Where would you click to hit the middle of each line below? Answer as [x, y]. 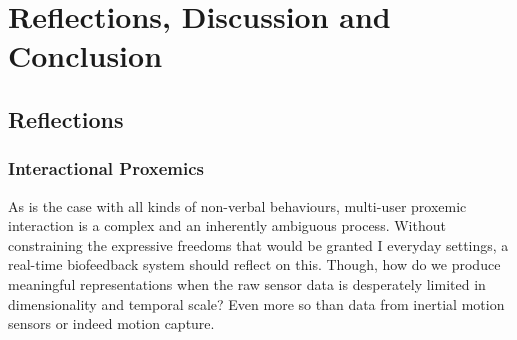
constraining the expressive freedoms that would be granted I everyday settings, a [258, 244]
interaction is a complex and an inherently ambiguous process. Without [227, 225]
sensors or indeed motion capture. [111, 323]
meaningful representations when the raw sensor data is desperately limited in [247, 283]
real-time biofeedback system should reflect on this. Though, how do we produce [254, 264]
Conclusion [85, 55]
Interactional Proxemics [106, 168]
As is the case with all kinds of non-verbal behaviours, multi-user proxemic [237, 205]
